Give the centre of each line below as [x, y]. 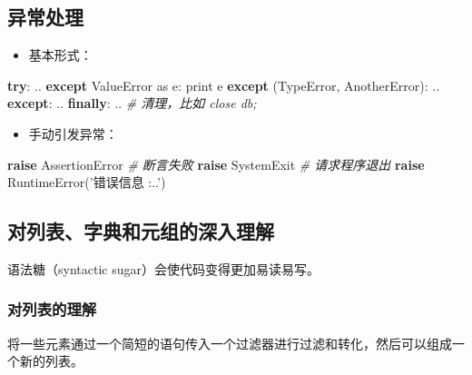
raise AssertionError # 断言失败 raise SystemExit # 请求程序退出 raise [216, 164]
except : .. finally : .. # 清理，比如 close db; [132, 103]
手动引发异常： [73, 133]
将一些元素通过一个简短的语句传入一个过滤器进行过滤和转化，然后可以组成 [230, 343]
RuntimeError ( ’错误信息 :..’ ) [87, 182]
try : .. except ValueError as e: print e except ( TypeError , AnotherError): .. [224, 85]
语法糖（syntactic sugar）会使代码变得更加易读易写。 [163, 268]
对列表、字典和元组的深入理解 [141, 231]
